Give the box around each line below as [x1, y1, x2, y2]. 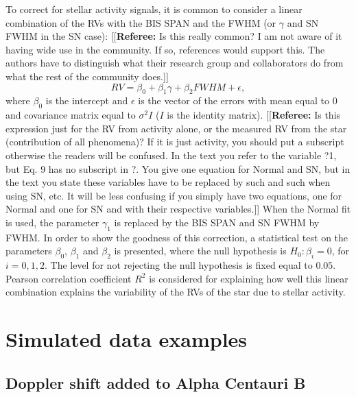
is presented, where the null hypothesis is [114, 243, 287, 258]
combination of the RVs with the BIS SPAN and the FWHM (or [5, 15, 276, 29]
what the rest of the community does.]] [5, 69, 169, 83]
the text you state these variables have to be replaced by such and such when [5, 175, 331, 189]
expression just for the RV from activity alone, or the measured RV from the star [5, 121, 347, 135]
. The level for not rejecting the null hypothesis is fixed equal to [44, 258, 313, 272]
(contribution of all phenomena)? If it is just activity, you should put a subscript [5, 134, 344, 149]
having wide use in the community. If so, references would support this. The [5, 42, 325, 56]
